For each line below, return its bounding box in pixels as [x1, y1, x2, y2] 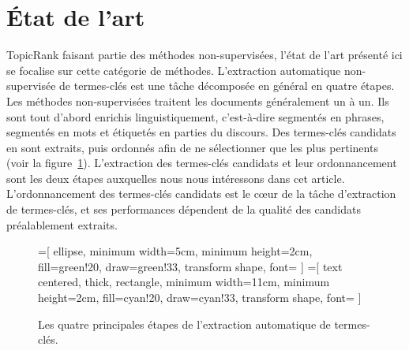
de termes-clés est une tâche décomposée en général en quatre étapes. [59, 77, 395, 94]
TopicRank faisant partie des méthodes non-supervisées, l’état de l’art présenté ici [6, 47, 403, 63]
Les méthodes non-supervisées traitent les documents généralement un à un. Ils [6, 92, 389, 109]
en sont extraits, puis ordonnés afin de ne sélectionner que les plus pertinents [6, 139, 378, 155]
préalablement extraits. [6, 216, 118, 233]
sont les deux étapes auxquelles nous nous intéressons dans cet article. [6, 169, 345, 186]
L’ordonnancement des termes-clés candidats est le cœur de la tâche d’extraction [6, 185, 396, 202]
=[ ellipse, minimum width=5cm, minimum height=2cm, [38, 243, 313, 259]
